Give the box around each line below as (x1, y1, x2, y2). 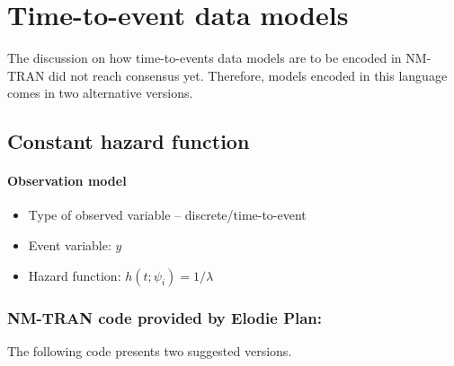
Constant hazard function (7, 127, 250, 155)
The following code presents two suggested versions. (7, 341, 292, 360)
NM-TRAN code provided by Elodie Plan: (7, 306, 323, 328)
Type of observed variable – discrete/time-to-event (28, 205, 307, 224)
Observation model (7, 171, 127, 190)
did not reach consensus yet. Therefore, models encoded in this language (49, 65, 448, 84)
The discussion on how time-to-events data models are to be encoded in (7, 48, 402, 67)
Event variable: (28, 236, 111, 255)
